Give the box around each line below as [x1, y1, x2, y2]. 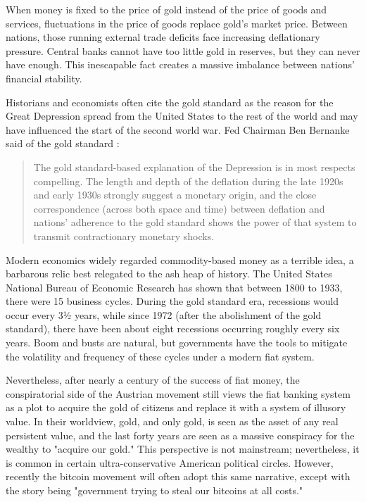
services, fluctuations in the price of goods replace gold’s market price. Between [6, 15, 348, 30]
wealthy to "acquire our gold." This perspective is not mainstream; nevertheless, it [6, 441, 360, 456]
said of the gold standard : [6, 136, 120, 151]
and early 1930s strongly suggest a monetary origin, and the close [33, 187, 317, 202]
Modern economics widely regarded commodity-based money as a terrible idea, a [6, 252, 354, 267]
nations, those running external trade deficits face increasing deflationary [6, 30, 320, 44]
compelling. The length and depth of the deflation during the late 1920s [33, 173, 343, 188]
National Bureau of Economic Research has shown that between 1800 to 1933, [6, 280, 343, 294]
